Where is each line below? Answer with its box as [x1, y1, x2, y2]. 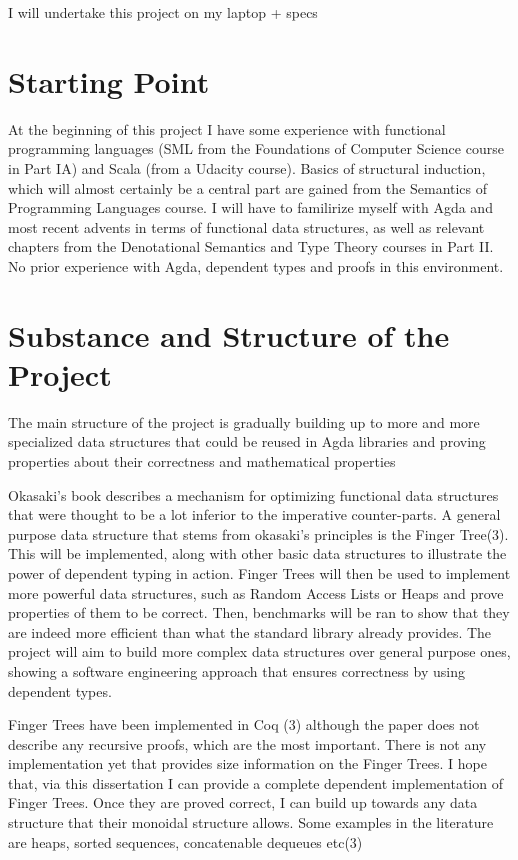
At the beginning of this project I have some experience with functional [8, 118, 446, 139]
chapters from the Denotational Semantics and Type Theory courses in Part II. [8, 236, 494, 257]
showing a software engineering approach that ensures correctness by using [8, 660, 465, 681]
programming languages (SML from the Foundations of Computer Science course [8, 138, 504, 159]
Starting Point [8, 60, 210, 101]
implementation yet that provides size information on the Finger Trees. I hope [8, 753, 487, 774]
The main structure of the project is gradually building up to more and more [8, 411, 480, 432]
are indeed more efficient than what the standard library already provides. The [8, 621, 492, 642]
